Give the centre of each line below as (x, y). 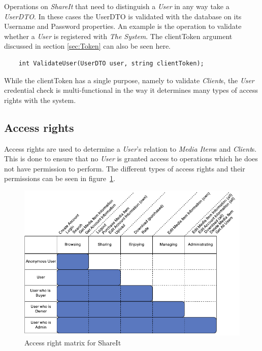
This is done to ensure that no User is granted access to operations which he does (131, 159)
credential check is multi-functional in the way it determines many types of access (131, 90)
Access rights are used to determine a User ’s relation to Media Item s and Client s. (130, 148)
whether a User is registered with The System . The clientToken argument (118, 36)
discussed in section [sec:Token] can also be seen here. (87, 46)
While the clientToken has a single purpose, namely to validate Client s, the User (129, 80)
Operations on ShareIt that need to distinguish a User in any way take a (117, 6)
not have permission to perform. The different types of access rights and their (125, 168)
